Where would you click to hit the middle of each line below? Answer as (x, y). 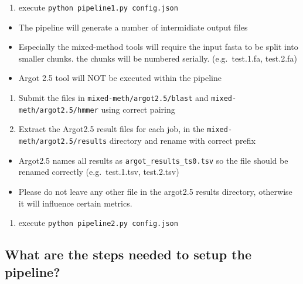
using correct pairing (138, 109)
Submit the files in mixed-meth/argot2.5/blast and (113, 98)
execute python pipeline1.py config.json (98, 7)
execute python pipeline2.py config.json (98, 223)
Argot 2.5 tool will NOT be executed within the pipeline (120, 78)
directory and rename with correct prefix (182, 140)
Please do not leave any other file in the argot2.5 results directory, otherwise (155, 191)
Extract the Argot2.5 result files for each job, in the (111, 129)
